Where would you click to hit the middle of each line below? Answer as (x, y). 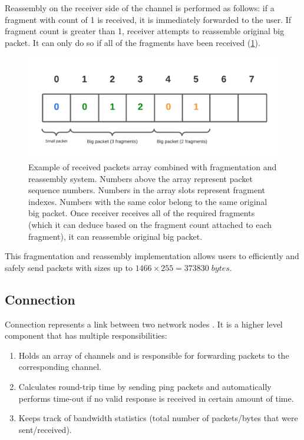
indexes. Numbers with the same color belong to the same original (148, 201)
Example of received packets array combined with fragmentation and (153, 167)
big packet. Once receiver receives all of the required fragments (142, 213)
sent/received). (45, 429)
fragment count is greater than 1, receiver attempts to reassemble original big (145, 31)
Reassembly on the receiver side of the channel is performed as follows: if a (140, 8)
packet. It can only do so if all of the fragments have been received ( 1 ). (133, 42)
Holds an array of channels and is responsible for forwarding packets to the (154, 355)
